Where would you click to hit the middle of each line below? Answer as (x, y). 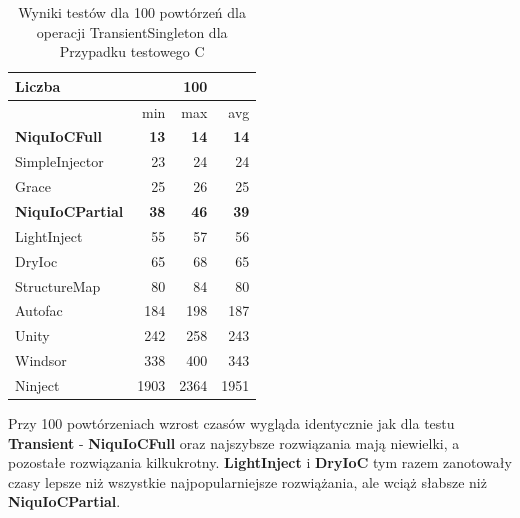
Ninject (37, 384)
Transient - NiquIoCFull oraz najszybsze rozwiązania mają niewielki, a (234, 442)
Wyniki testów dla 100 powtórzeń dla (132, 12)
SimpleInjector (59, 161)
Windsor (41, 360)
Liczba (38, 85)
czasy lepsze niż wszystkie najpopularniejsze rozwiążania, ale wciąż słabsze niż (247, 481)
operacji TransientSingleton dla (132, 31)
